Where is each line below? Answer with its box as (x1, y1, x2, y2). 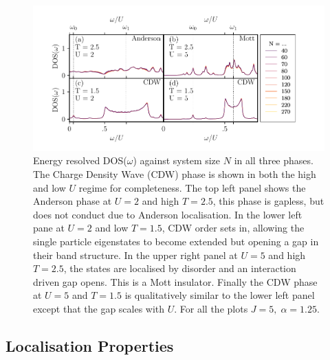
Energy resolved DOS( (33, 153, 127, 168)
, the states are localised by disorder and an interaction (63, 261, 296, 275)
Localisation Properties (5, 335, 174, 356)
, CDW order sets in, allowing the (162, 221, 305, 235)
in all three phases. (234, 153, 313, 168)
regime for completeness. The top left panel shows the (78, 180, 306, 194)
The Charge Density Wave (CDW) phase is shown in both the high (33, 166, 316, 181)
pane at (33, 221, 65, 235)
